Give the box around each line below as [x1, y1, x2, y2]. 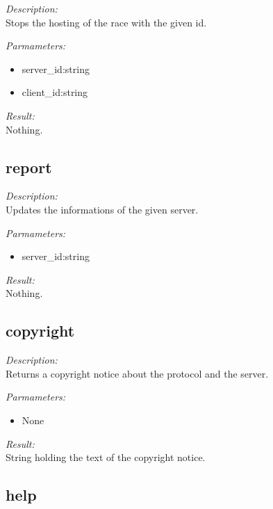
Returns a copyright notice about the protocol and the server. [6, 366, 269, 380]
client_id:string [22, 85, 88, 99]
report [6, 156, 52, 177]
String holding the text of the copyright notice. [6, 450, 206, 464]
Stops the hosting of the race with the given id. [6, 15, 207, 29]
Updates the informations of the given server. [6, 202, 199, 216]
